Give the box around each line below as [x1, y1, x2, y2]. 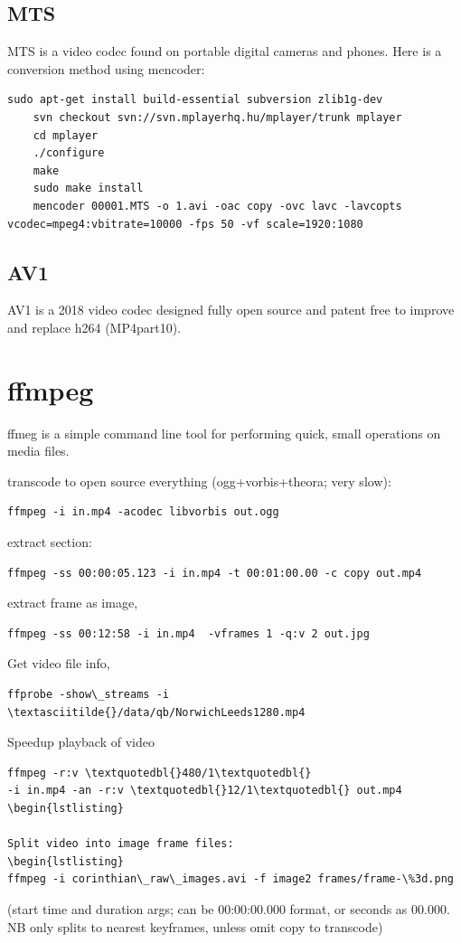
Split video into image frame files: [7, 837, 234, 851]
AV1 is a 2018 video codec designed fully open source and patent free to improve [7, 300, 455, 319]
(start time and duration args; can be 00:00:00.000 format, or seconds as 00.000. [7, 899, 450, 918]
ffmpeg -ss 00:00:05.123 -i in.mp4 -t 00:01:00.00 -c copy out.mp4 [7, 566, 422, 580]
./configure [33, 146, 105, 160]
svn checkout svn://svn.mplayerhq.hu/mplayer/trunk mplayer [33, 110, 402, 124]
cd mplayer [33, 128, 99, 142]
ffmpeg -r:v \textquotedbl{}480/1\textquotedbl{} [7, 766, 312, 779]
